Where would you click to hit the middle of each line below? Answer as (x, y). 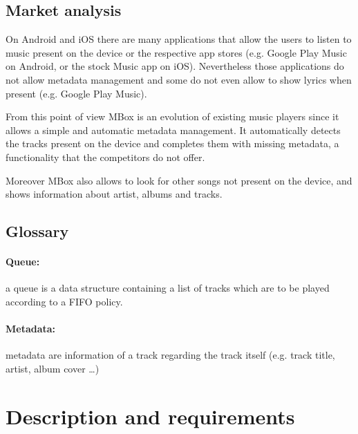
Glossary (37, 231)
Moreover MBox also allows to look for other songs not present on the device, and (179, 180)
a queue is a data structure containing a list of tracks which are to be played (168, 288)
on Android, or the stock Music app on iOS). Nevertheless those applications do (175, 66)
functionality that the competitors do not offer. (105, 157)
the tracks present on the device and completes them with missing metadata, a (172, 143)
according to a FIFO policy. (64, 301)
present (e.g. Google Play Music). (76, 93)
